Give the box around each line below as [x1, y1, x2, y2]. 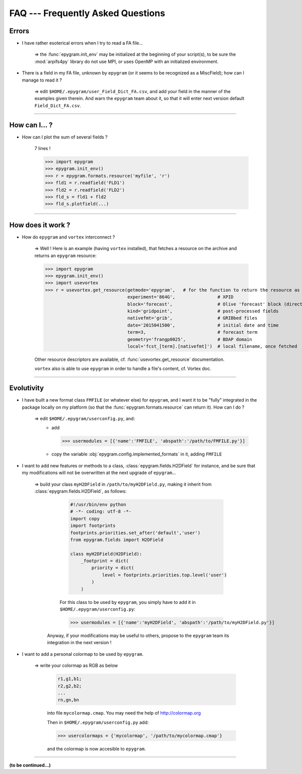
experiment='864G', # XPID [127, 294, 234, 300]
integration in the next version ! [47, 640, 112, 646]
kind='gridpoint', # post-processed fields [127, 308, 279, 314]
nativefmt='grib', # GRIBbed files [127, 315, 258, 321]
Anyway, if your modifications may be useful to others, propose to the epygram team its [47, 632, 230, 639]
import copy [70, 516, 100, 521]
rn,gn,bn [57, 697, 80, 703]
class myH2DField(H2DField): [70, 551, 142, 557]
